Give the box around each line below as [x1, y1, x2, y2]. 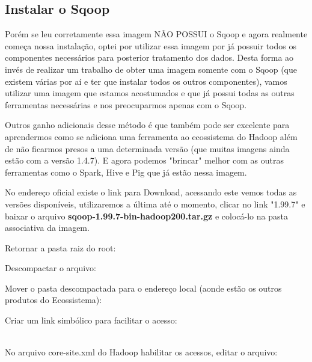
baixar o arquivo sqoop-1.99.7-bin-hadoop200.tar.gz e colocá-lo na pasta [5, 209, 288, 222]
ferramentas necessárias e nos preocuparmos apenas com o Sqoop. [5, 98, 247, 111]
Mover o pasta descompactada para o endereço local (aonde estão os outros [5, 281, 282, 294]
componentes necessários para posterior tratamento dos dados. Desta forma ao [5, 51, 294, 64]
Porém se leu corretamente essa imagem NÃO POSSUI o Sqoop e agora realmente [5, 28, 308, 40]
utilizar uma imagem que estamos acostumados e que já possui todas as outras [5, 87, 295, 99]
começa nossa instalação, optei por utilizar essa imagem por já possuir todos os [5, 39, 296, 52]
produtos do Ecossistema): [5, 293, 102, 306]
